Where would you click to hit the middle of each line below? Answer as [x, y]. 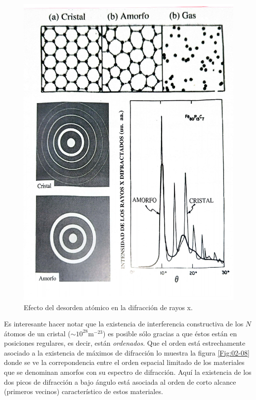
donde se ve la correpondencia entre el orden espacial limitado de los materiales [124, 362]
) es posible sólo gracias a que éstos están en [170, 333]
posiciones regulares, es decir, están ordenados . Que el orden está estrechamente [125, 343]
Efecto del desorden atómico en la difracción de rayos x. [108, 307]
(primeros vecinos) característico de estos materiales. [84, 391]
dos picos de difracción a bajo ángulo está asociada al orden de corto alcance [120, 381]
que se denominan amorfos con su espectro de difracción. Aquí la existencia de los [128, 372]
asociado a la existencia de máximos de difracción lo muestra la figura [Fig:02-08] [127, 352]
